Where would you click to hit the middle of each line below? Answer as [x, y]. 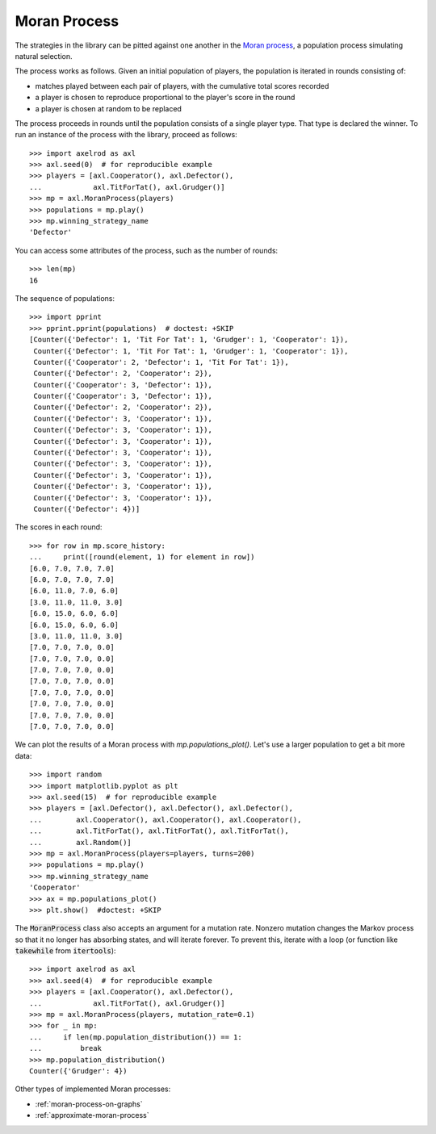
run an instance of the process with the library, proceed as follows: [126, 135]
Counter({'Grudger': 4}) [78, 1071]
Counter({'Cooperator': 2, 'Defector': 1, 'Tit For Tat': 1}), [161, 362]
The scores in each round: [59, 527]
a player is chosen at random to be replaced [108, 108]
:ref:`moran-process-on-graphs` [89, 1104]
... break [66, 1048]
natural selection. [44, 56]
